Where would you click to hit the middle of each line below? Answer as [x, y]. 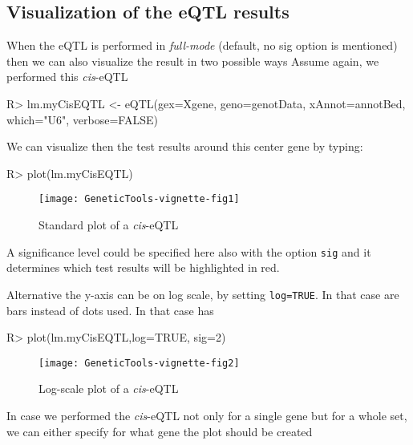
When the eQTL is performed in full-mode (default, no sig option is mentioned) [202, 45]
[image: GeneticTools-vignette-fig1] [139, 199]
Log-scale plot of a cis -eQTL [109, 388]
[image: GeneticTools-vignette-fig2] [139, 363]
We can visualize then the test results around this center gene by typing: [185, 146]
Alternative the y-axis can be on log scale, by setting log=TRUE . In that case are [203, 294]
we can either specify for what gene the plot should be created [160, 431]
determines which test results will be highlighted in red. [143, 267]
